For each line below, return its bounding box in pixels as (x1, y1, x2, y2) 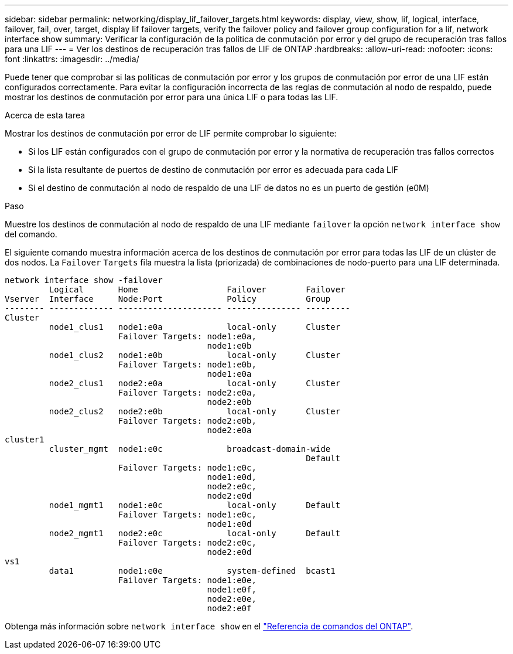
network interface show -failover (5, 275, 163, 285)
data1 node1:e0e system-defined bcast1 (49, 566, 336, 575)
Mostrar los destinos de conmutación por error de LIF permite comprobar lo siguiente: (5, 128, 337, 138)
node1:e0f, (207, 585, 256, 594)
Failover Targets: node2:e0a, (118, 388, 256, 397)
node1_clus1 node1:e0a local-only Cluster (49, 322, 341, 332)
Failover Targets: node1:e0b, (118, 360, 256, 369)
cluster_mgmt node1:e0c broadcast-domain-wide (49, 444, 331, 454)
